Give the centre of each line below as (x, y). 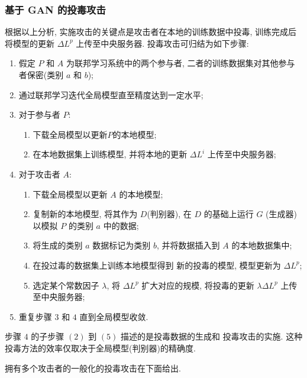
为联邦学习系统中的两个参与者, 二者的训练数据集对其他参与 (180, 63)
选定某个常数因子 (66, 285)
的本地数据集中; (262, 245)
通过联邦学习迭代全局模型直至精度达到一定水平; (111, 94)
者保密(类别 (41, 75)
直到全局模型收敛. (114, 316)
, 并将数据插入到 (188, 245)
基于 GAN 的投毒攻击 (55, 9)
